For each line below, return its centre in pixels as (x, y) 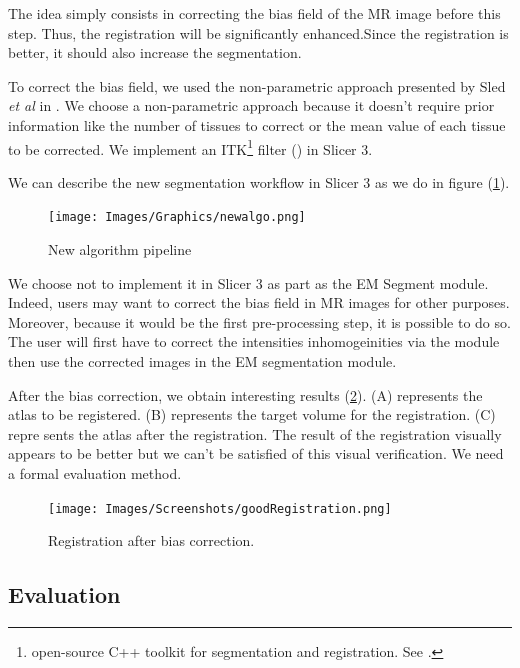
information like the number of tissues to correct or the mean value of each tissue (257, 124)
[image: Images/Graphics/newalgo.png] (177, 217)
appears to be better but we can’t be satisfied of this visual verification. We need (256, 453)
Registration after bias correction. (151, 540)
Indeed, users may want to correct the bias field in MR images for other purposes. (259, 302)
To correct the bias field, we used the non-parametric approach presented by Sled (257, 85)
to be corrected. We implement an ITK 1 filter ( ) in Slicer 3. (190, 147)
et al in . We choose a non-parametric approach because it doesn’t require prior (251, 105)
